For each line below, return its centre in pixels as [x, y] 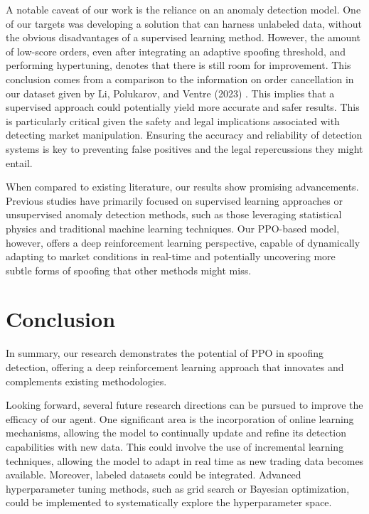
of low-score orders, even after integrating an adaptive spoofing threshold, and [176, 51]
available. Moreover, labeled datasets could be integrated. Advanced [154, 475]
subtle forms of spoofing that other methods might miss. [129, 270]
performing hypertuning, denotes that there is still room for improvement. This [178, 65]
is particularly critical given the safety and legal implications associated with [173, 121]
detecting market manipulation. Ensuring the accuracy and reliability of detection [184, 135]
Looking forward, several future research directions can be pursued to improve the [184, 405]
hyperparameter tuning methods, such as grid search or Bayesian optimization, [178, 488]
